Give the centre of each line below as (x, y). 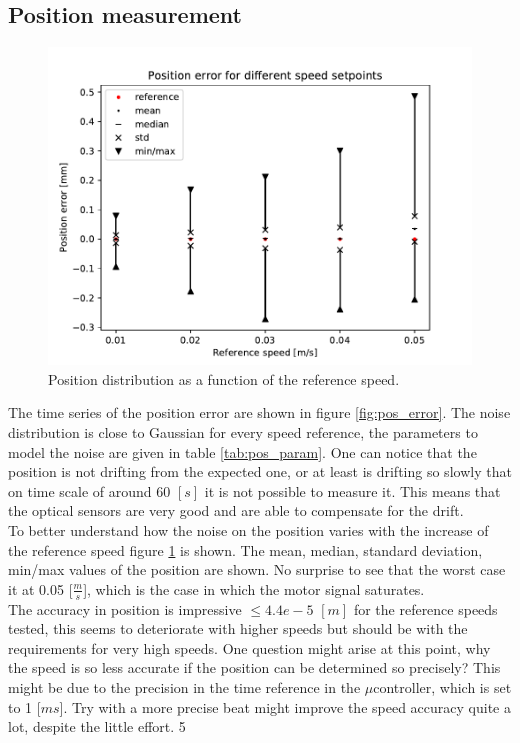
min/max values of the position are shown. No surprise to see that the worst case (257, 569)
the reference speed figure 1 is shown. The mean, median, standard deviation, (245, 549)
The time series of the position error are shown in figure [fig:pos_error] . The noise (259, 412)
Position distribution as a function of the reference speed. (224, 378)
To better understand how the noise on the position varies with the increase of (248, 529)
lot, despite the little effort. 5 (97, 726)
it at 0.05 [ (40, 588)
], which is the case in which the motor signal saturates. (254, 588)
